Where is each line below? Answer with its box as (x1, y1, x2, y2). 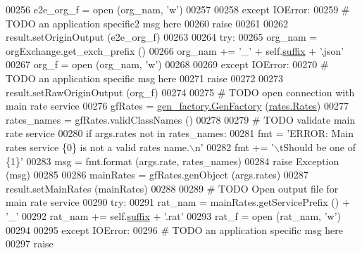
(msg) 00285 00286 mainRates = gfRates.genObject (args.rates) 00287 (6, 167, 308, 182)
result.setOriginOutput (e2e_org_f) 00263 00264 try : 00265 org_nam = (6, 30, 318, 44)
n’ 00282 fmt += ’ (194, 139, 274, 154)
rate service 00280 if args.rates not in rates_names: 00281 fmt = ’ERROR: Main (6, 126, 354, 141)
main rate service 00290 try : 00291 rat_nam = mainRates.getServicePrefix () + (6, 195, 350, 209)
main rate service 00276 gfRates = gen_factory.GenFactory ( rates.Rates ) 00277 (6, 98, 349, 113)
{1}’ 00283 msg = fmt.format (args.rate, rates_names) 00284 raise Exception (6, 153, 339, 168)
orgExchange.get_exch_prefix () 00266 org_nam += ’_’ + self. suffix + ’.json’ (6, 43, 344, 58)
